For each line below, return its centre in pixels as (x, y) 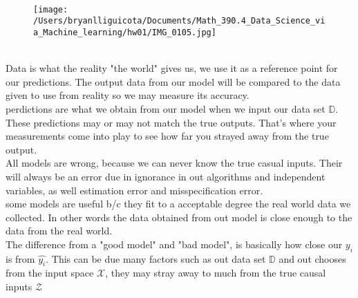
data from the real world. (59, 231)
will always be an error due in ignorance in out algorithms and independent (166, 176)
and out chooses (312, 258)
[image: (51, 9)
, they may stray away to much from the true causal (216, 273)
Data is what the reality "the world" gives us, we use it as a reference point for (172, 68)
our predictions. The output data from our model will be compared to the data (173, 81)
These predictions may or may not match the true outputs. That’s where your (171, 122)
